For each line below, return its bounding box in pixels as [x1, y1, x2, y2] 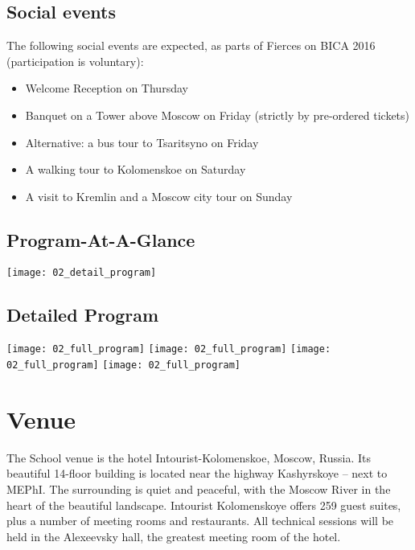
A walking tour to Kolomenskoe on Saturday [25, 161, 246, 178]
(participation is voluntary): [6, 52, 144, 69]
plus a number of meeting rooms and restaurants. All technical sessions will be [6, 512, 394, 529]
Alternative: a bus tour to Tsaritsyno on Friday [25, 133, 259, 150]
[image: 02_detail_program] [6, 266, 157, 278]
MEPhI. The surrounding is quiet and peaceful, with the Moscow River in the [6, 481, 391, 498]
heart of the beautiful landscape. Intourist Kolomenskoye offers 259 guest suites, [6, 496, 401, 513]
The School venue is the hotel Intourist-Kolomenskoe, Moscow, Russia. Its [6, 449, 371, 466]
